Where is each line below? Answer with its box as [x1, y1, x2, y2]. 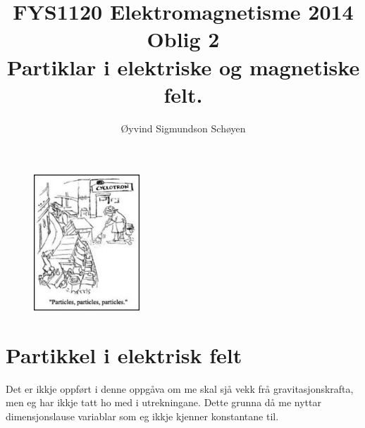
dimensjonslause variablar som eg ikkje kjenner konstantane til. [6, 408, 279, 423]
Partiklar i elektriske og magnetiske [6, 52, 360, 81]
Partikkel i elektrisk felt [6, 340, 242, 369]
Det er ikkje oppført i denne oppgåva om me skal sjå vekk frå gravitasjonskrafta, [6, 381, 354, 396]
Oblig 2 [147, 25, 220, 53]
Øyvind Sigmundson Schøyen [120, 120, 246, 135]
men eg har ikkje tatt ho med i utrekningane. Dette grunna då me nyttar [6, 395, 321, 410]
